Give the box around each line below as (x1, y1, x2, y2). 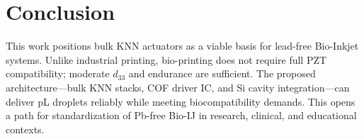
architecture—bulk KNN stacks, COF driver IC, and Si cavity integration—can (6, 79, 350, 94)
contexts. (6, 121, 45, 136)
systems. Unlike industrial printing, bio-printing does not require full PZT (6, 52, 327, 67)
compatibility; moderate (6, 66, 110, 81)
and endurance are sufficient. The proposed (128, 66, 316, 81)
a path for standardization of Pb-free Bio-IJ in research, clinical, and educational (6, 108, 357, 123)
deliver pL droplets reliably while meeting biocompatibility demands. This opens (6, 94, 356, 109)
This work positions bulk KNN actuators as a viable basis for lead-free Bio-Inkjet (6, 38, 359, 53)
